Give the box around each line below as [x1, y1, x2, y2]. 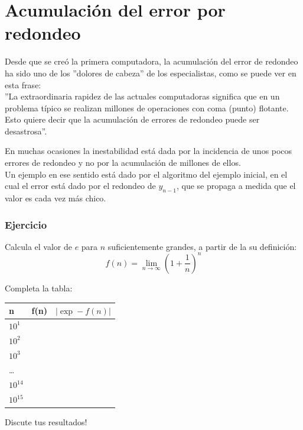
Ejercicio [5, 217, 47, 232]
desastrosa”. [5, 124, 47, 137]
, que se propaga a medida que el [176, 179, 296, 192]
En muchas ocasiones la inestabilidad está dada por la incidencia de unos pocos [5, 145, 292, 157]
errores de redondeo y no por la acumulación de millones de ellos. [5, 156, 241, 169]
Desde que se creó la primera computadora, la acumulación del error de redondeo [5, 55, 298, 68]
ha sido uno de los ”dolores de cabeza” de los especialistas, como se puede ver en [5, 66, 297, 79]
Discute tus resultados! [5, 416, 87, 428]
